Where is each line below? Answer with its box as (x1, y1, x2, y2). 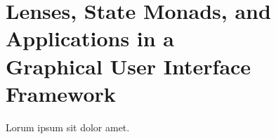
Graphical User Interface (6, 51, 251, 80)
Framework (6, 79, 116, 107)
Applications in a (6, 24, 175, 53)
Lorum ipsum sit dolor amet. (6, 119, 130, 134)
